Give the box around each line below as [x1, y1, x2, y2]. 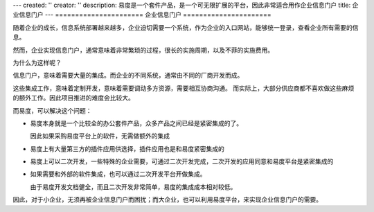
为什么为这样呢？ [12, 58, 62, 67]
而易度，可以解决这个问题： [12, 106, 92, 114]
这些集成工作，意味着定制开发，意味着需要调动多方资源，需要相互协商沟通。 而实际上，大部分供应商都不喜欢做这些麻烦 [12, 84, 355, 92]
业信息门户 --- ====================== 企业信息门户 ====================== [12, 10, 271, 19]
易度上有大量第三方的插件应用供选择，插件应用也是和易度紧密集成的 [30, 144, 224, 152]
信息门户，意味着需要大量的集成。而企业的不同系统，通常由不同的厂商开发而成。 [12, 71, 244, 80]
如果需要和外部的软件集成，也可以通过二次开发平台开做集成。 [30, 170, 206, 178]
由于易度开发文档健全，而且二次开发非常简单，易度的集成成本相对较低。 [30, 182, 237, 191]
